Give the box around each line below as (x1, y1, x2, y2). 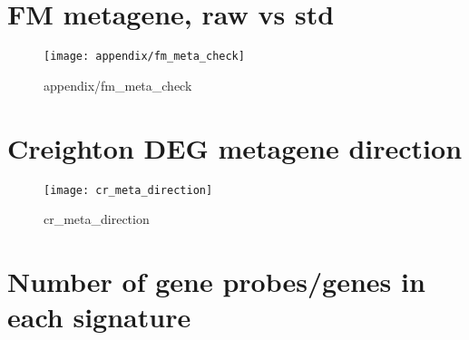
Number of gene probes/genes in (7, 262, 425, 299)
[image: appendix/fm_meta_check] (44, 50, 245, 63)
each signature (7, 298, 191, 335)
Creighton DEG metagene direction (7, 129, 463, 166)
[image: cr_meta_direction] (44, 183, 213, 197)
